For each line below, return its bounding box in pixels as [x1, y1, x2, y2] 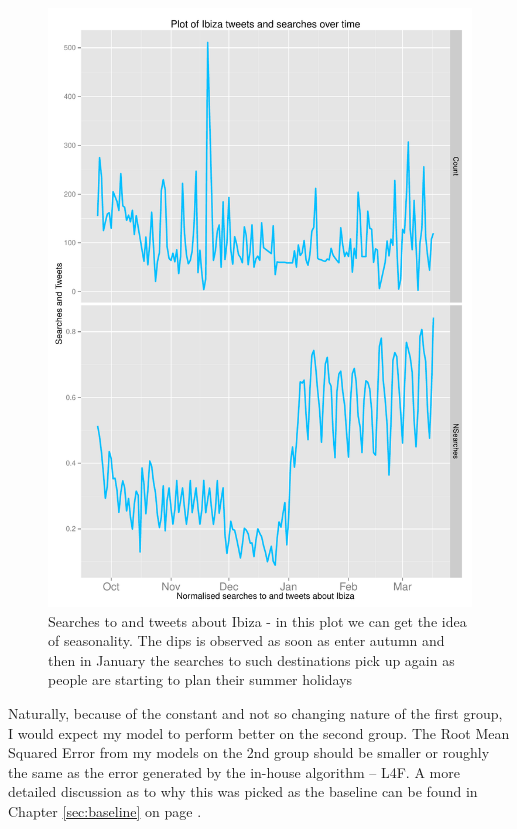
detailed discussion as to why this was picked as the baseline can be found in [8, 781, 478, 802]
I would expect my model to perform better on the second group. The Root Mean [8, 722, 510, 743]
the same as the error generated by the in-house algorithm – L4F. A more [8, 761, 460, 782]
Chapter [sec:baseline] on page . [8, 801, 202, 822]
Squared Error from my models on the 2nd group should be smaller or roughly [8, 742, 490, 763]
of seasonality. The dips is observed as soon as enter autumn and [48, 630, 445, 651]
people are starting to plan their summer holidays [48, 669, 353, 690]
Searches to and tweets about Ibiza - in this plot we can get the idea [48, 610, 467, 631]
